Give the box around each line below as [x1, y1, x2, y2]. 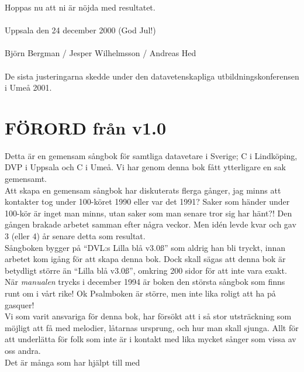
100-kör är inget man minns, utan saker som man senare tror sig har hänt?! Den [5, 206, 292, 219]
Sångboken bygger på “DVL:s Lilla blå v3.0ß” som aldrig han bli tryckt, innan [5, 241, 286, 253]
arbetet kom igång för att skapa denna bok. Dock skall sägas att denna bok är [5, 253, 286, 265]
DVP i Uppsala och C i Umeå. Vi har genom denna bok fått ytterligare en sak [5, 161, 286, 173]
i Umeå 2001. [5, 81, 52, 94]
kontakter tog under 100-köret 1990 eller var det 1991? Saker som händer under [5, 195, 290, 208]
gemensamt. [5, 173, 47, 185]
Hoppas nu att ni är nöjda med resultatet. [5, 1, 156, 13]
